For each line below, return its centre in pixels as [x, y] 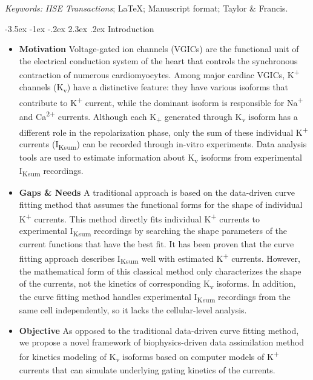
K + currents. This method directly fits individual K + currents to [139, 218]
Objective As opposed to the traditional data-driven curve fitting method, [159, 330]
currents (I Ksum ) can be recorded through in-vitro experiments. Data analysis [163, 145]
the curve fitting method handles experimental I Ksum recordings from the [155, 297]
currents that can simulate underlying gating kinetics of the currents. [147, 369]
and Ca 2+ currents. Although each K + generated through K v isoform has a [158, 116]
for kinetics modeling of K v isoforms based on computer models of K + [149, 356]
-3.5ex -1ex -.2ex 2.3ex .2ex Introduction [80, 28]
